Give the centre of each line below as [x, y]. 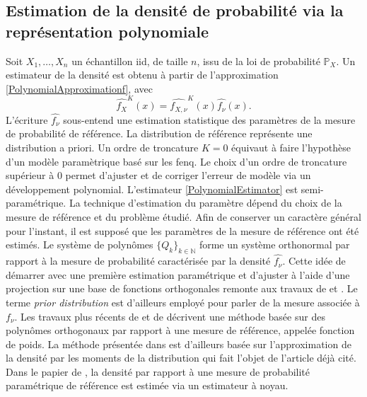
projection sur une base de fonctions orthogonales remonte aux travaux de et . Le [182, 288]
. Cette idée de [314, 261]
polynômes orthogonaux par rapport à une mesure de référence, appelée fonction [180, 330]
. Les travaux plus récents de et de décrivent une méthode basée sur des [170, 316]
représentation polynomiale [107, 31]
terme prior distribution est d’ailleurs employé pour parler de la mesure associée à [183, 302]
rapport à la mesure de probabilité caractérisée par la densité [138, 261]
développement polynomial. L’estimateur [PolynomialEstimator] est [152, 189]
